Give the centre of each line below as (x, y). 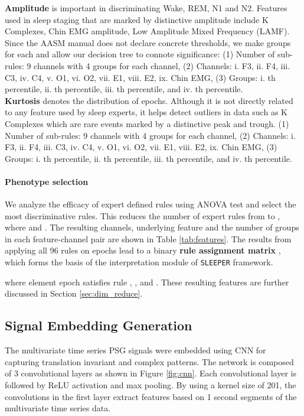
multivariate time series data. (58, 408)
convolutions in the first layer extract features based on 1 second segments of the (151, 396)
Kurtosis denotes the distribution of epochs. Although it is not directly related (149, 100)
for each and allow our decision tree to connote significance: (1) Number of (140, 54)
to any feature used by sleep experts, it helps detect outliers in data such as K (146, 112)
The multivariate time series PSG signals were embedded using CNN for (135, 350)
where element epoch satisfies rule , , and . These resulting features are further (147, 282)
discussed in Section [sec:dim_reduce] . (74, 293)
